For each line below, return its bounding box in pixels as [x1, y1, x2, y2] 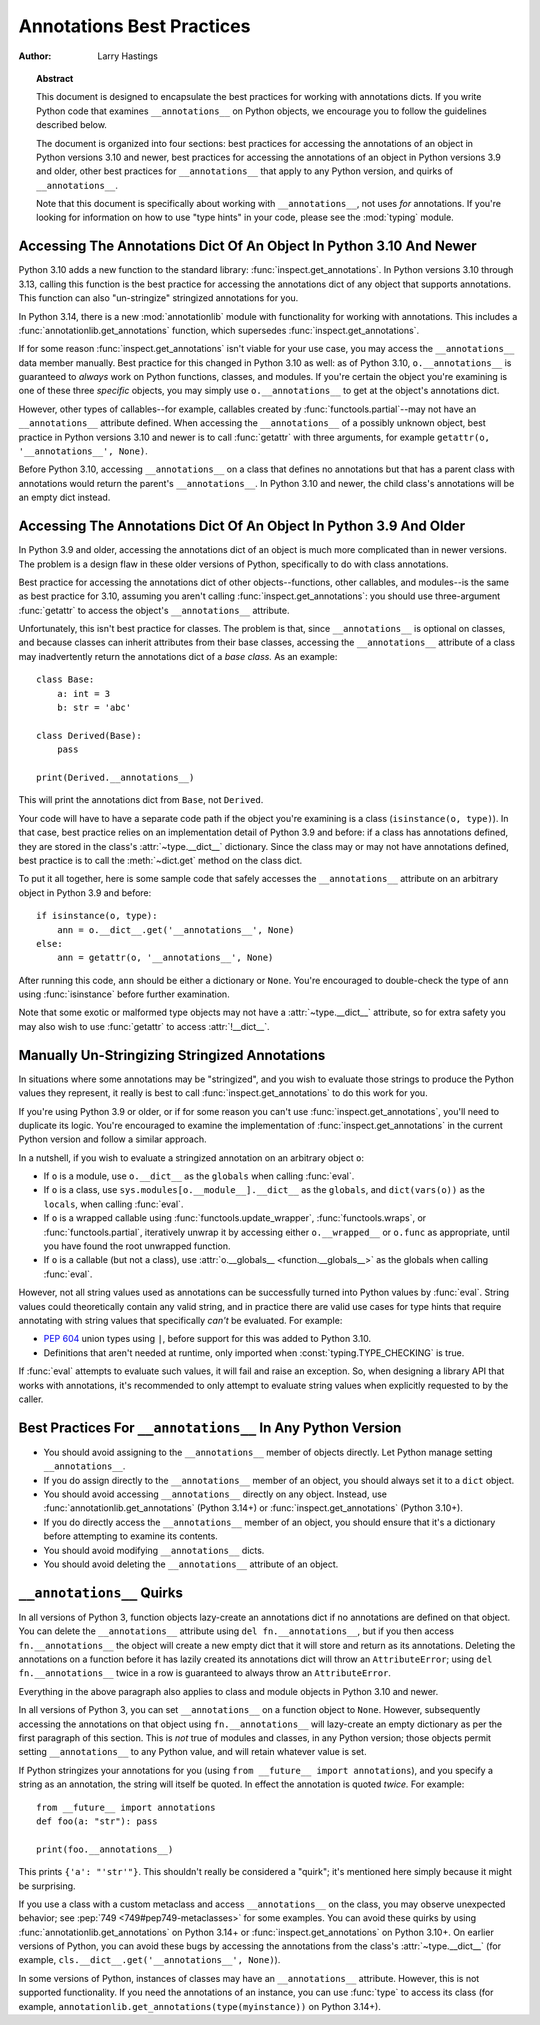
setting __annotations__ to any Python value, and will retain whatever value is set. [18, 1746, 367, 1758]
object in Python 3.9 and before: [18, 886, 152, 899]
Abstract [36, 72, 74, 84]
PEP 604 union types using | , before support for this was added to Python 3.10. [43, 1333, 372, 1345]
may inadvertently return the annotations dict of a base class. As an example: [18, 650, 338, 662]
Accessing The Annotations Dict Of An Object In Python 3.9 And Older [18, 518, 465, 535]
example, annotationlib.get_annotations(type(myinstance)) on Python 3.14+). [18, 2000, 382, 2012]
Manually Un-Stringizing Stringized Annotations [18, 1046, 326, 1064]
